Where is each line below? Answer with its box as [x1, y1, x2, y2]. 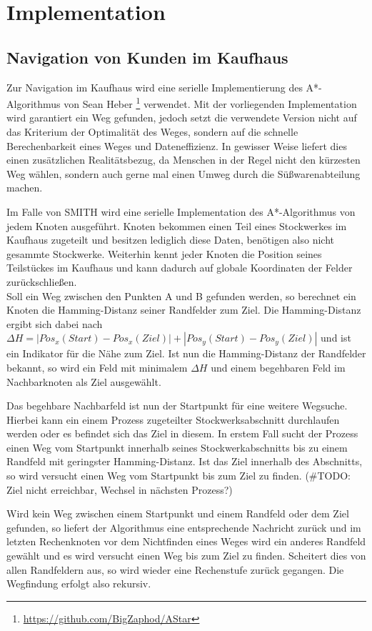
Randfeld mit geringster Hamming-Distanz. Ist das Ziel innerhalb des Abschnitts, [6, 454, 363, 469]
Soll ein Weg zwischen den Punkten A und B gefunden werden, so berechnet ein [6, 288, 356, 303]
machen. [6, 180, 43, 195]
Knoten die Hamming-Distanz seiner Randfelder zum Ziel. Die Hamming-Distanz [6, 302, 361, 317]
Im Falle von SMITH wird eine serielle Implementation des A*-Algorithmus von [6, 204, 356, 219]
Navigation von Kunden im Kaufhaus [6, 46, 288, 68]
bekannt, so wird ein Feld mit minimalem [6, 359, 188, 374]
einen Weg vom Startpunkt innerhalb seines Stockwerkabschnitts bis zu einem [6, 439, 348, 454]
